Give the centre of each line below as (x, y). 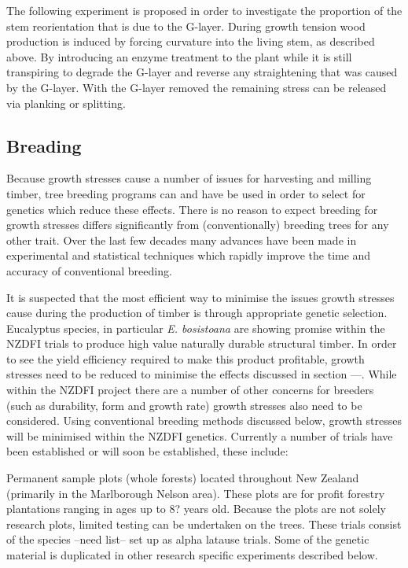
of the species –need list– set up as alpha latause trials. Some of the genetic (188, 539)
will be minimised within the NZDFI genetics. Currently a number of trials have (200, 435)
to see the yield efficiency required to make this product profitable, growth (186, 358)
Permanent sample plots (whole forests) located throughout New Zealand (183, 478)
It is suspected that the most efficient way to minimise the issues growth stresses (200, 297)
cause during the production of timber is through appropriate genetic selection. (197, 313)
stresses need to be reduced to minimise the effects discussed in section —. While (202, 374)
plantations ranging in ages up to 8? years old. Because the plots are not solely (196, 509)
